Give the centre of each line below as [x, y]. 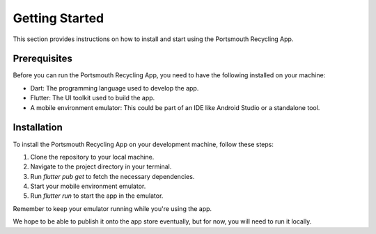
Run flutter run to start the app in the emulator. [97, 196]
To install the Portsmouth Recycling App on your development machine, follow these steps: [143, 144]
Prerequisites [42, 59]
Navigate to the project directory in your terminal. [101, 166]
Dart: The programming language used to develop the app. [115, 88]
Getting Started [58, 18]
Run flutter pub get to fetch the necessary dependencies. [112, 176]
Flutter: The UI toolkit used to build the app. [93, 98]
